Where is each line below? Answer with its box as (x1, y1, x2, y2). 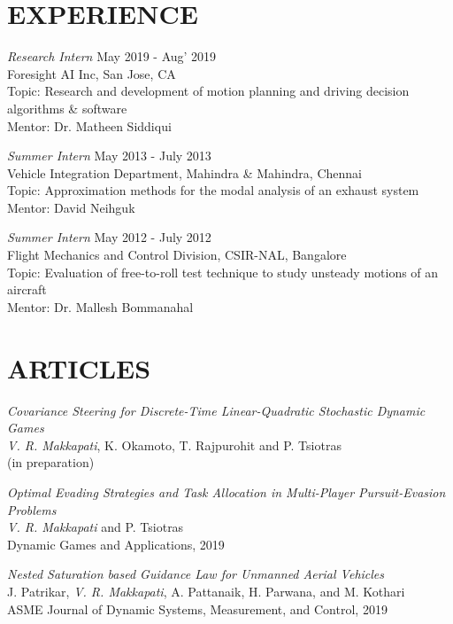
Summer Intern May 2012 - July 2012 (7, 228, 211, 246)
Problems (7, 500, 57, 519)
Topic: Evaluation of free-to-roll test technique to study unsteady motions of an (7, 262, 439, 281)
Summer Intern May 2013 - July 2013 (7, 146, 211, 165)
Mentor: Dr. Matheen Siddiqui (7, 116, 172, 135)
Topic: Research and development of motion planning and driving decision (7, 82, 410, 100)
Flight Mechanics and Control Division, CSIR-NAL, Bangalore (7, 246, 347, 264)
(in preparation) (7, 453, 95, 472)
